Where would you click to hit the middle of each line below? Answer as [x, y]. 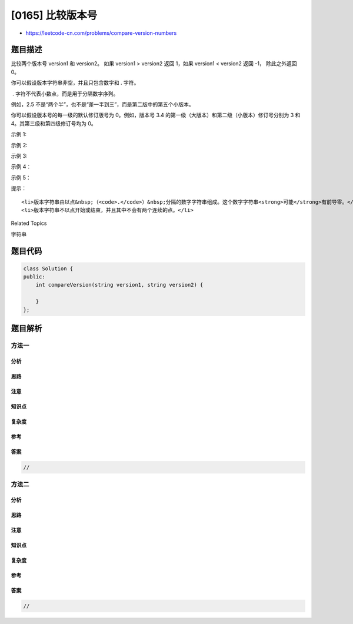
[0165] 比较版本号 [54, 15]
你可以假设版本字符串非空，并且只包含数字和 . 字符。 [75, 83]
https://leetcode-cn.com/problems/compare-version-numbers [101, 33]
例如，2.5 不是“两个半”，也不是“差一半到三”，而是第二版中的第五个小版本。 [102, 104]
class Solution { [48, 268]
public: [34, 277]
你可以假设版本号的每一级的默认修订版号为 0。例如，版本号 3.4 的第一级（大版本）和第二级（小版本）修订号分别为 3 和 [156, 115]
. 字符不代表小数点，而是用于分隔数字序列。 [65, 94]
